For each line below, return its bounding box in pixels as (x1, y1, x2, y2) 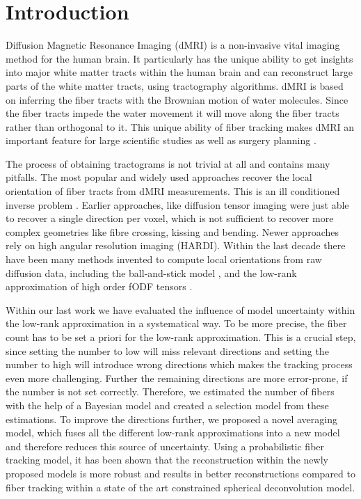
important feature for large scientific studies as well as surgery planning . (6, 133, 316, 148)
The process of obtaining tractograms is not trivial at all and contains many (6, 156, 330, 171)
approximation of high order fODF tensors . (6, 279, 193, 294)
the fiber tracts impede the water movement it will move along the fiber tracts (6, 106, 339, 120)
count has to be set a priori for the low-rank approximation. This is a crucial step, (6, 330, 356, 344)
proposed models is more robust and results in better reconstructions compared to (6, 466, 355, 480)
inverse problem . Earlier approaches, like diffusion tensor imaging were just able (6, 197, 349, 212)
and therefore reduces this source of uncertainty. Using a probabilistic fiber (6, 438, 325, 453)
